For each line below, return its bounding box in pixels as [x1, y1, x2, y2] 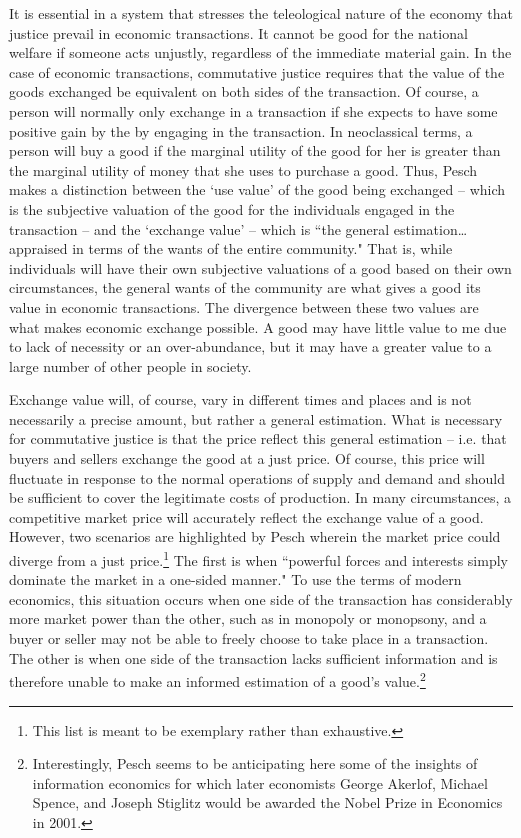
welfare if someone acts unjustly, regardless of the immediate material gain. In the [9, 42, 512, 63]
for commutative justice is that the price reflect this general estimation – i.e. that [9, 428, 507, 449]
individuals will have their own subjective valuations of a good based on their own [9, 257, 512, 278]
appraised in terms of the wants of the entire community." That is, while [9, 238, 453, 259]
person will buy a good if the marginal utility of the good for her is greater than [9, 140, 501, 161]
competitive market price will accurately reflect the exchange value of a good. [9, 506, 484, 527]
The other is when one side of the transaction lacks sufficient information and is [9, 647, 498, 668]
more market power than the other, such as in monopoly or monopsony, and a [9, 608, 487, 629]
